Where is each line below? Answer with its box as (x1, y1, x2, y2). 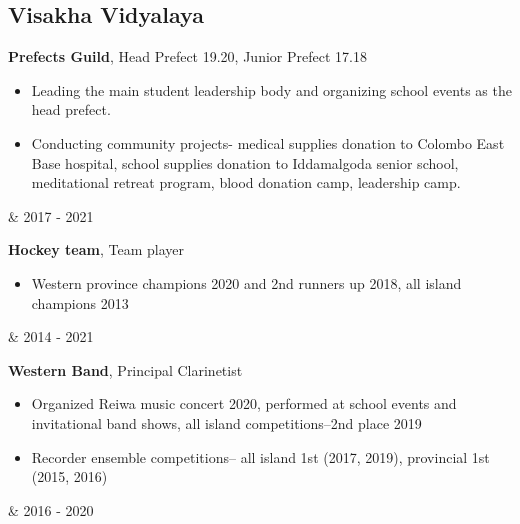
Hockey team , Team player (8, 239, 184, 260)
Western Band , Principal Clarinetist (8, 359, 243, 380)
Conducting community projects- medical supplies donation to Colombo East (31, 132, 505, 153)
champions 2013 (31, 292, 129, 313)
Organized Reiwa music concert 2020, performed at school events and (31, 393, 457, 414)
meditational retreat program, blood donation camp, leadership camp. (31, 172, 461, 193)
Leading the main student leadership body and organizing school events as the (31, 79, 512, 100)
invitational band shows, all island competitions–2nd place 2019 (31, 412, 422, 433)
